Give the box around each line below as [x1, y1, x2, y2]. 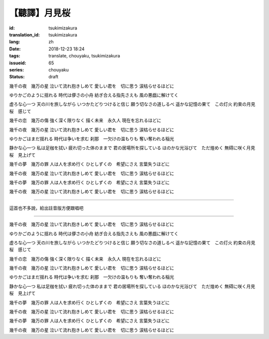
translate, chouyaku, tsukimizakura [48, 53, 121, 59]
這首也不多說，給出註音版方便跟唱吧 [9, 205, 84, 211]
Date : [9, 45, 21, 52]
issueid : [9, 60, 26, 66]
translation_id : [9, 31, 40, 37]
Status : [9, 74, 25, 80]
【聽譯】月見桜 [9, 7, 71, 18]
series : [9, 66, 24, 72]
